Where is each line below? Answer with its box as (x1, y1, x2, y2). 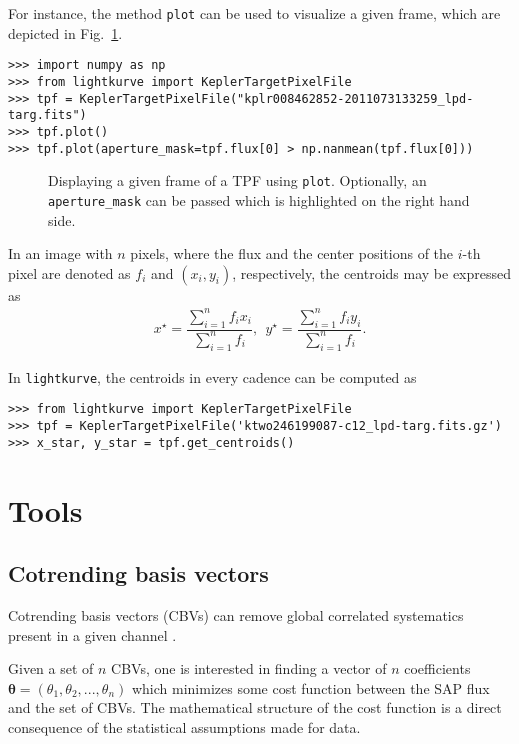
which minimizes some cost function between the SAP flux (131, 677, 490, 698)
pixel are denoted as (8, 262, 131, 283)
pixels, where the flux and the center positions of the (130, 243, 454, 264)
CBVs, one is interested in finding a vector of (111, 658, 387, 679)
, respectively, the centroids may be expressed (232, 262, 512, 283)
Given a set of (8, 658, 94, 679)
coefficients (404, 658, 471, 679)
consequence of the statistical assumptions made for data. (8, 716, 361, 737)
